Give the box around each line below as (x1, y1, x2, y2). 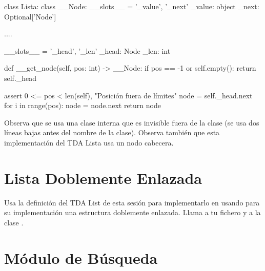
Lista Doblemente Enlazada (4, 167, 202, 188)
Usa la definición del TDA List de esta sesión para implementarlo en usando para (4, 197, 260, 207)
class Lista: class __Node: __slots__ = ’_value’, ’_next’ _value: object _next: (4, 1, 259, 11)
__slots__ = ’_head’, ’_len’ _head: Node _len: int (4, 45, 171, 56)
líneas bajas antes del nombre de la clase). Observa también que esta (4, 127, 220, 138)
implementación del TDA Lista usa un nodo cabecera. (4, 137, 174, 148)
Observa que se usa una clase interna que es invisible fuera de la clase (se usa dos (4, 117, 259, 128)
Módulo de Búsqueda (4, 247, 158, 268)
